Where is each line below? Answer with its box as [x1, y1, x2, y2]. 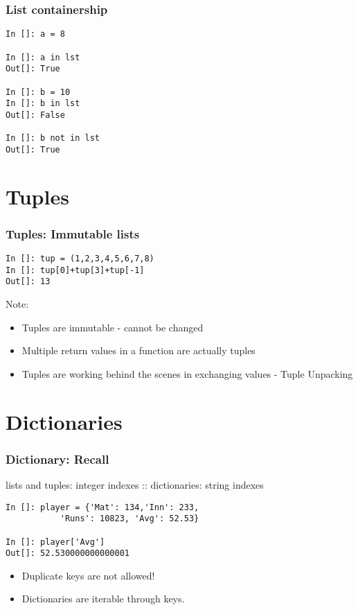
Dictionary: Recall [6, 450, 109, 467]
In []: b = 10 [6, 87, 71, 97]
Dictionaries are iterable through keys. [21, 591, 185, 606]
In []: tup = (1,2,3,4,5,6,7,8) [6, 254, 154, 264]
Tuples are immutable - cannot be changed [21, 320, 204, 334]
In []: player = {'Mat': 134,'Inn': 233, [6, 502, 199, 512]
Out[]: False [6, 110, 65, 120]
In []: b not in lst [6, 133, 100, 143]
